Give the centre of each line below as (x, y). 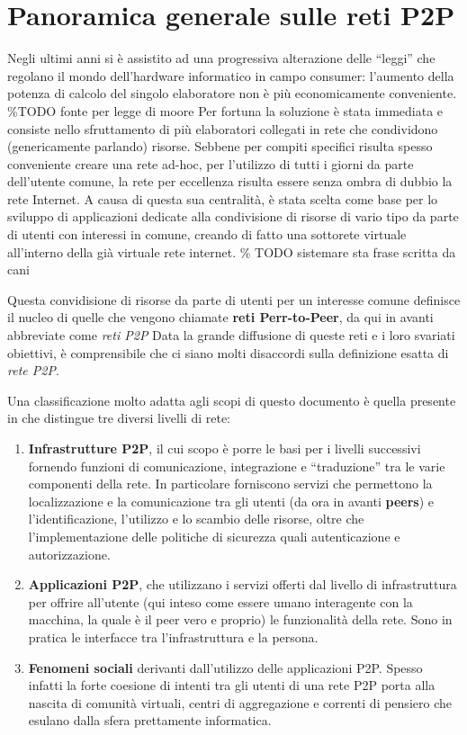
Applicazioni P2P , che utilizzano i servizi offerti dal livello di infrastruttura (242, 584)
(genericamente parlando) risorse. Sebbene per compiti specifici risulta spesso (220, 146)
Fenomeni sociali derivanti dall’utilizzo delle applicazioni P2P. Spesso (225, 667)
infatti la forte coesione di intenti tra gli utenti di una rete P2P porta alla (232, 685)
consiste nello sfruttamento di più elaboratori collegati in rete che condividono (223, 128)
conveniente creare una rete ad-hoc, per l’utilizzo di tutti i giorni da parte (211, 163)
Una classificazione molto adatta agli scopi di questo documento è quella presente (232, 400)
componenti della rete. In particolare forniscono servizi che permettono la (230, 484)
